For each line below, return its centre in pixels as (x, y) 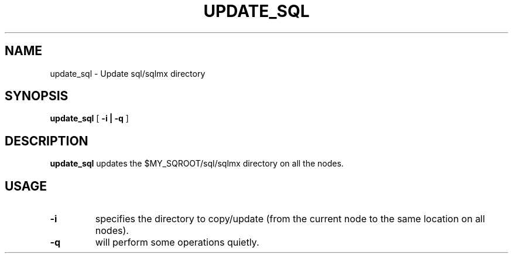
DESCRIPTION (47, 141)
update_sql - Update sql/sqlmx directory (128, 73)
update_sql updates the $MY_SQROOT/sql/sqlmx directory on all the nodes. (197, 164)
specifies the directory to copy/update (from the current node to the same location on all (290, 219)
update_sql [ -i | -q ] (89, 118)
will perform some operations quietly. (177, 242)
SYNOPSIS (37, 96)
